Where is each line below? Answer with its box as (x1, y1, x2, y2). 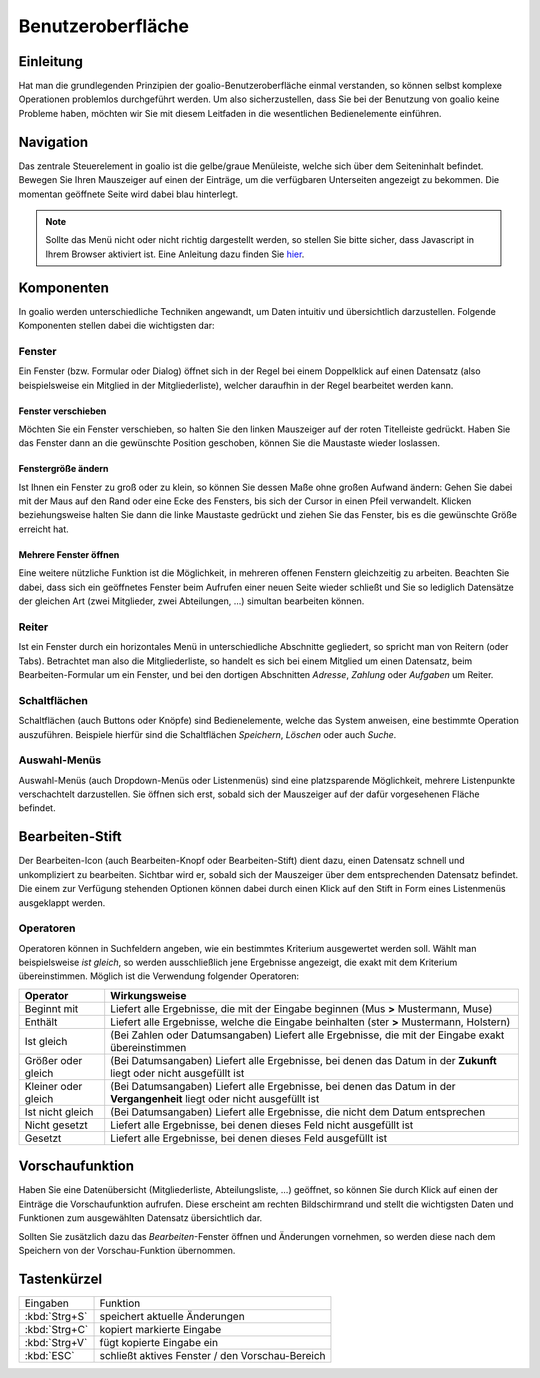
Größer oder (24, 1053, 83, 1067)
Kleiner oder (24, 1079, 83, 1093)
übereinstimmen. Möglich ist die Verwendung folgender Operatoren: (18, 970, 300, 982)
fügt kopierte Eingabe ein (99, 1335, 219, 1349)
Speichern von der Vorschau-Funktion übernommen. (18, 1244, 236, 1256)
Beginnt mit (24, 1001, 79, 1015)
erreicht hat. (18, 523, 69, 535)
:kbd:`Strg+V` (24, 1335, 88, 1349)
